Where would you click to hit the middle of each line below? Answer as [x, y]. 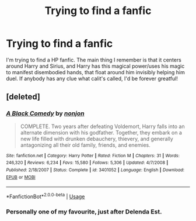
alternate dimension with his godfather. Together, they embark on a [101, 132]
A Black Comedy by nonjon [45, 113]
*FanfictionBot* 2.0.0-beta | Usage [45, 196]
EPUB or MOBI [21, 177]
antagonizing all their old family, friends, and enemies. [85, 145]
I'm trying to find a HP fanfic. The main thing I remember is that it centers [94, 60]
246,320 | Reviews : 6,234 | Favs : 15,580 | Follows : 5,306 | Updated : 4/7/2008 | [87, 163]
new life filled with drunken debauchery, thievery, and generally [97, 139]
